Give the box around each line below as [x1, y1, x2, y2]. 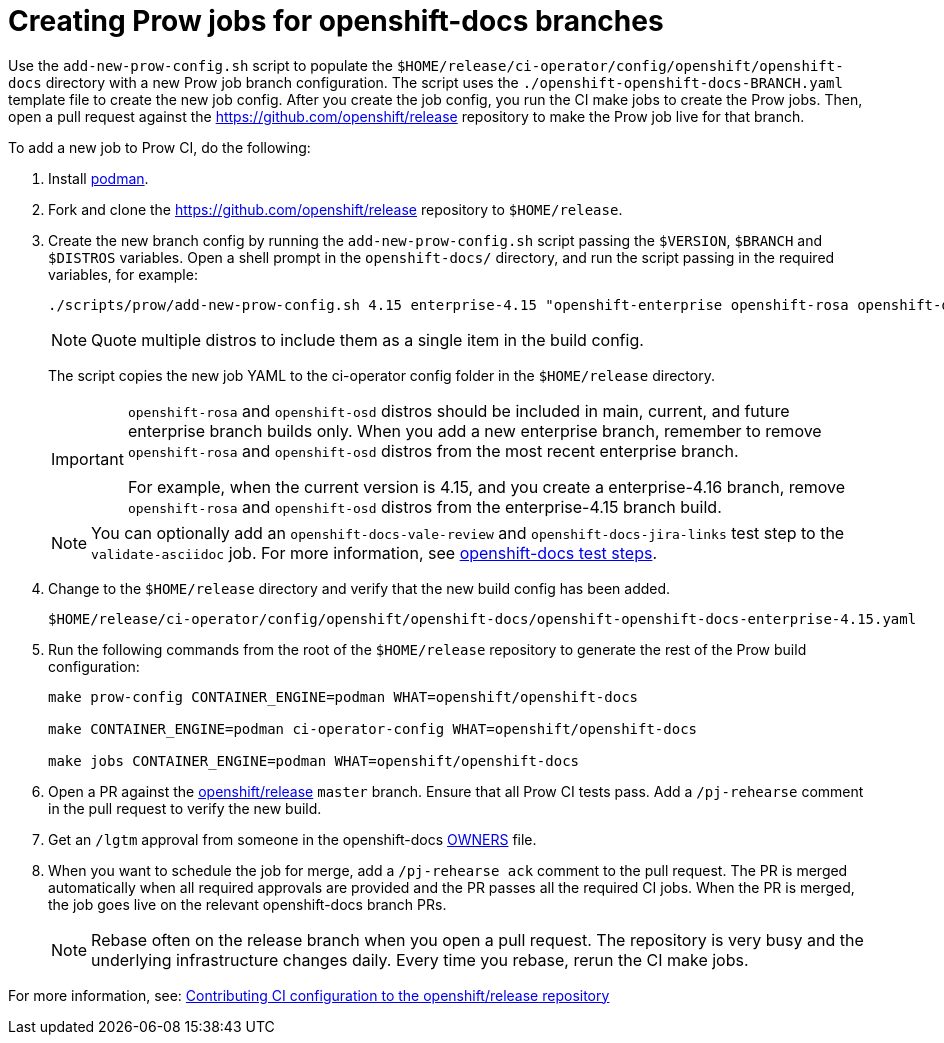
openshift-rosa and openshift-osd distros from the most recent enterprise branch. [127, 440, 739, 461]
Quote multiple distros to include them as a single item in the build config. [91, 329, 644, 350]
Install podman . [48, 169, 149, 187]
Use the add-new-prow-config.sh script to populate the [8, 56, 393, 74]
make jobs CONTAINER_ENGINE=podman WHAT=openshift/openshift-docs [48, 752, 580, 769]
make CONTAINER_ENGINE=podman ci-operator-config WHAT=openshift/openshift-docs [48, 720, 698, 737]
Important [51, 448, 124, 469]
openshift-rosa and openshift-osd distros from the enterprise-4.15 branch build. [127, 496, 722, 517]
